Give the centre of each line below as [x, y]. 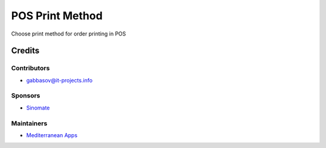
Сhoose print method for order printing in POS [69, 34]
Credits [25, 51]
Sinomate [38, 108]
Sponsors [26, 96]
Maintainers [29, 123]
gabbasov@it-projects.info [59, 80]
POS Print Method [57, 16]
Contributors [30, 68]
